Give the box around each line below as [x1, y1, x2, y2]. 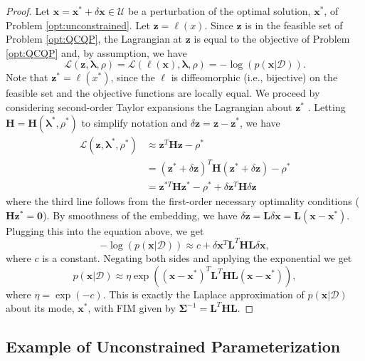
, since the [110, 70, 155, 85]
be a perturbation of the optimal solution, [128, 4, 311, 18]
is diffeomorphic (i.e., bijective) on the [171, 70, 338, 85]
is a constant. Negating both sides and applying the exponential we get [42, 250, 352, 265]
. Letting [307, 99, 346, 114]
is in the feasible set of [245, 17, 343, 32]
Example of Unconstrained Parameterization [6, 335, 341, 357]
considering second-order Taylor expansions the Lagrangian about [6, 99, 292, 114]
